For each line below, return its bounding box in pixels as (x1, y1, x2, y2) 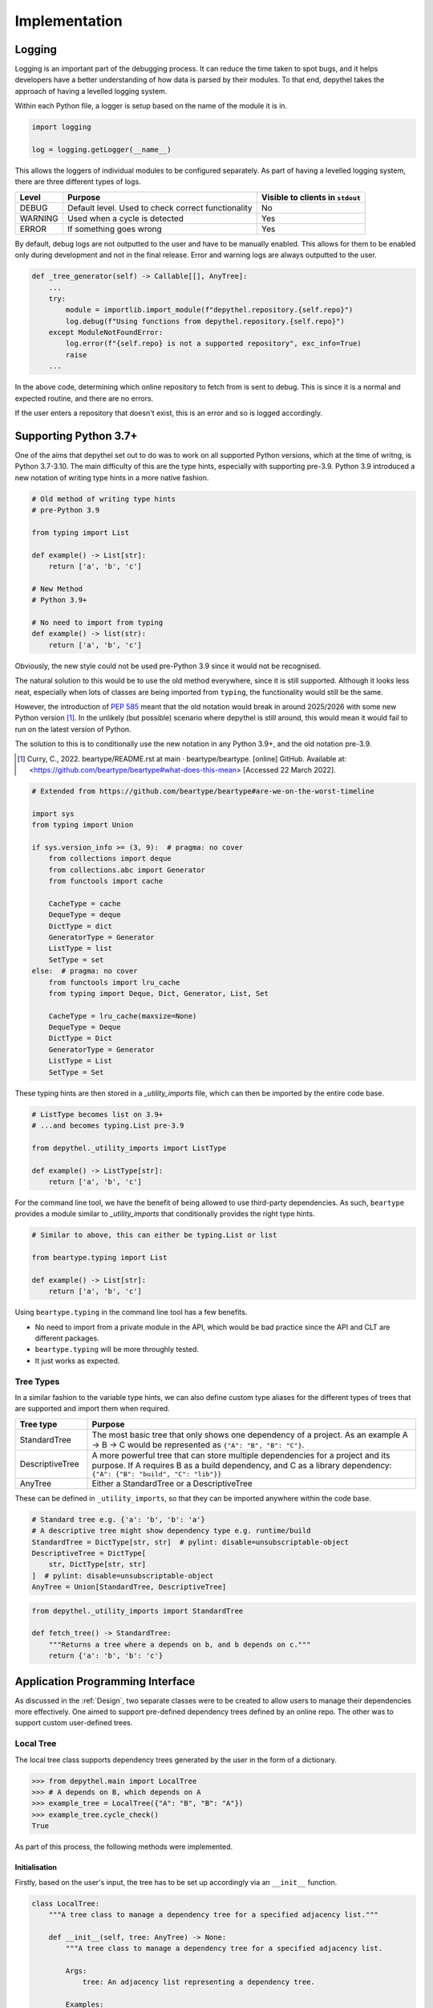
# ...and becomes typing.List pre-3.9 (31, 1121, 184, 1130)
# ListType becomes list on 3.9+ (31, 1109, 164, 1119)
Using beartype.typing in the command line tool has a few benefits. (14, 1308, 248, 1317)
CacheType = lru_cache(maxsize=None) (48, 1011, 197, 1020)
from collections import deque (48, 854, 172, 863)
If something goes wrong (67, 223, 162, 235)
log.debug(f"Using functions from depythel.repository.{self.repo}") (65, 316, 345, 325)
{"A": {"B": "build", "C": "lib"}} (91, 1470, 222, 1478)
